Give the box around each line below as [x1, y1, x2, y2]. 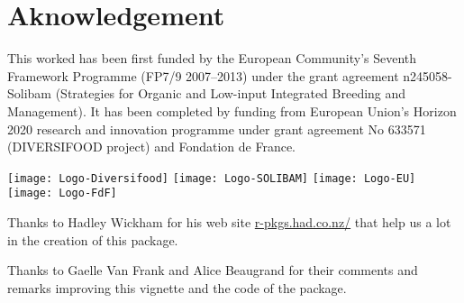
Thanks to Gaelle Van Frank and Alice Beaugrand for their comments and [7, 261, 418, 280]
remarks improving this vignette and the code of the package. [7, 278, 347, 297]
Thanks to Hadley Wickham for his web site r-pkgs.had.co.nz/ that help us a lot [7, 213, 451, 231]
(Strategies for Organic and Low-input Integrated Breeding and [55, 84, 406, 103]
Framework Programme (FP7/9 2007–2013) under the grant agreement [7, 66, 399, 85]
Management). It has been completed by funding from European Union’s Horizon [7, 101, 457, 120]
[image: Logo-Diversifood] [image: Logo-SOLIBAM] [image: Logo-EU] [7, 171, 416, 185]
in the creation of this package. [7, 230, 178, 249]
